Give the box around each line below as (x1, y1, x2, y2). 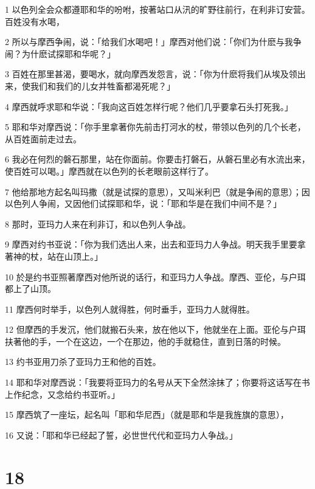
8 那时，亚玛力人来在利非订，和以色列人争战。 (5, 217, 191, 230)
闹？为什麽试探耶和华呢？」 (5, 47, 116, 60)
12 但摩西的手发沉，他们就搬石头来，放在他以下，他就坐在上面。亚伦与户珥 (5, 323, 306, 336)
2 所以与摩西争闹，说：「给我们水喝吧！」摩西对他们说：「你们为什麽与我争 (5, 35, 302, 48)
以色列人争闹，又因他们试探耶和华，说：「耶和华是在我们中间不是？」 (5, 197, 282, 210)
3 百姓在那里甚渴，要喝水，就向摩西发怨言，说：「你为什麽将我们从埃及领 (5, 68, 297, 80)
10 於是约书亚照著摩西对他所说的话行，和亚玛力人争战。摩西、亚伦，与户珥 (5, 270, 306, 283)
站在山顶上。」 (47, 249, 103, 262)
